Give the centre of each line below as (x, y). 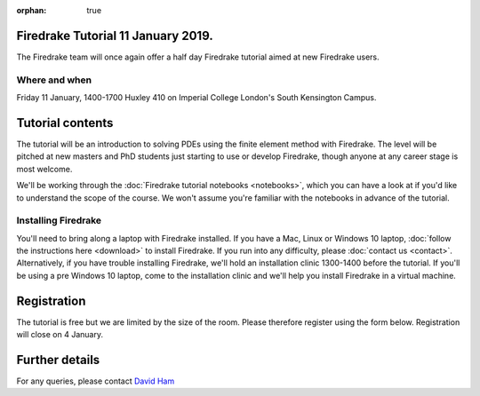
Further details (58, 360)
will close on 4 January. (60, 335)
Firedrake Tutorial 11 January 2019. (115, 36)
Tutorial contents (65, 123)
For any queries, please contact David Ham (96, 381)
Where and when (54, 80)
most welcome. (44, 169)
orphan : (32, 10)
